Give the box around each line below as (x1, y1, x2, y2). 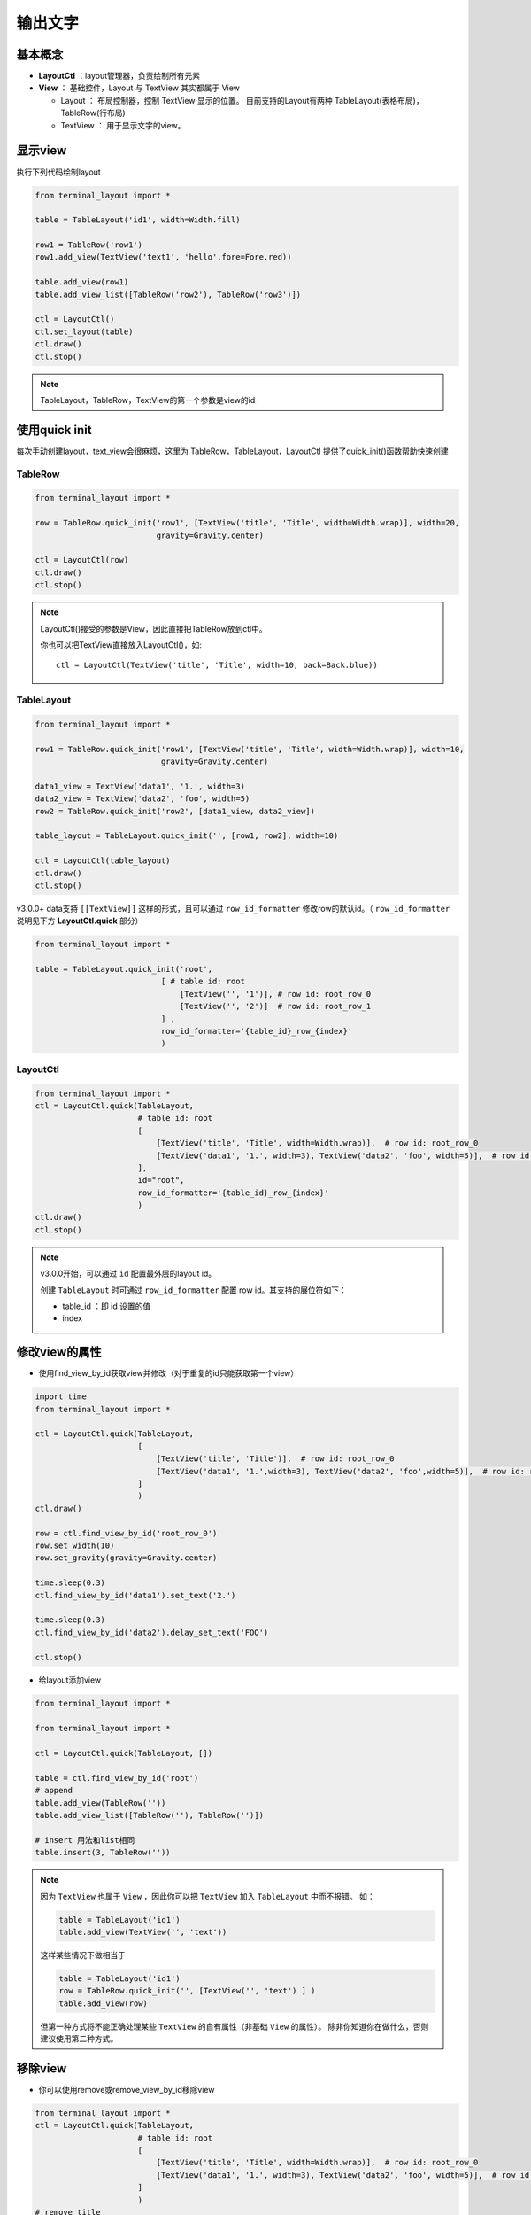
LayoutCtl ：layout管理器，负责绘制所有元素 (38, 71, 201, 82)
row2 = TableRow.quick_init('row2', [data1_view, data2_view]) (35, 806, 316, 816)
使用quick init (16, 422, 92, 438)
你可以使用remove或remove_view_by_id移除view (38, 2084, 215, 2095)
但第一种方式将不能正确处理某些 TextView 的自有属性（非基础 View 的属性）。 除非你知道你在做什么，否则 (40, 2021, 429, 2032)
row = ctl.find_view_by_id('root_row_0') (35, 1528, 218, 1538)
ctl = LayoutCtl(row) (35, 555, 129, 565)
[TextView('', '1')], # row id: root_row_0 (179, 989, 372, 999)
